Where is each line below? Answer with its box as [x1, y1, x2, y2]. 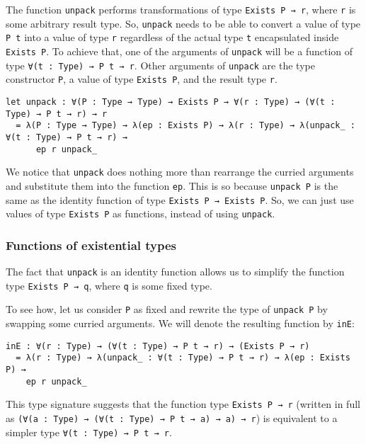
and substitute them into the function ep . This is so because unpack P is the [6, 178, 338, 193]
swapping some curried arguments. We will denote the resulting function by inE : [6, 316, 355, 331]
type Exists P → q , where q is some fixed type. [6, 278, 212, 292]
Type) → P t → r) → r [6, 108, 108, 119]
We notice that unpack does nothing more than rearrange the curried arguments [6, 164, 354, 179]
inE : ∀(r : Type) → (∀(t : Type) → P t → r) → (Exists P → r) [6, 341, 310, 351]
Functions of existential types [6, 236, 177, 254]
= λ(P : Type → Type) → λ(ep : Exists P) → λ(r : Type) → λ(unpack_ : [16, 120, 355, 131]
